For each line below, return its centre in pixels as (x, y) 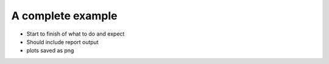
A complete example (64, 16)
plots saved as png (50, 51)
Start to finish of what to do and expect (76, 34)
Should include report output (62, 42)
